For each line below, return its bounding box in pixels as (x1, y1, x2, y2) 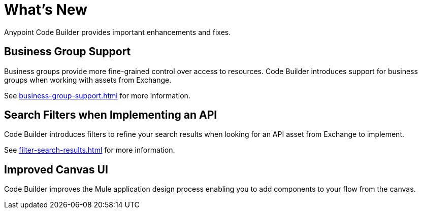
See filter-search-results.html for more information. (4, 146, 175, 155)
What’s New (4, 1, 87, 18)
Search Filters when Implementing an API (4, 109, 217, 122)
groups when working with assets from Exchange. (4, 75, 172, 84)
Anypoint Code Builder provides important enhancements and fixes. (4, 27, 231, 37)
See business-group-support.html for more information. (4, 91, 190, 100)
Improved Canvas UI (4, 163, 108, 176)
